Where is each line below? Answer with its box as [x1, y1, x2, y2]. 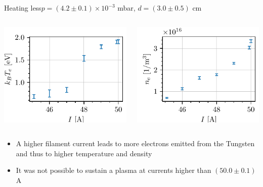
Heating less [4, 3, 41, 13]
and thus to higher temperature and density [16, 148, 152, 158]
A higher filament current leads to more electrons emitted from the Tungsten [16, 138, 255, 149]
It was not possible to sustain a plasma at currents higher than [16, 165, 211, 175]
